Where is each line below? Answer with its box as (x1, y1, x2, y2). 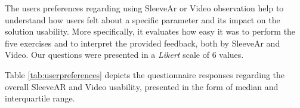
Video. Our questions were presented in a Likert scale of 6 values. (5, 48, 244, 61)
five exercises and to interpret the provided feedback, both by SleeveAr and (5, 36, 280, 49)
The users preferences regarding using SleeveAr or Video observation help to (5, 2, 284, 14)
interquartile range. (5, 92, 75, 104)
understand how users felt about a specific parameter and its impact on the (5, 13, 280, 26)
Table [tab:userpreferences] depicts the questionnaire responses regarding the (5, 68, 285, 81)
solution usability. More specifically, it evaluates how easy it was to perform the (5, 25, 296, 38)
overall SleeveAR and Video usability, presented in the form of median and (5, 80, 279, 92)
